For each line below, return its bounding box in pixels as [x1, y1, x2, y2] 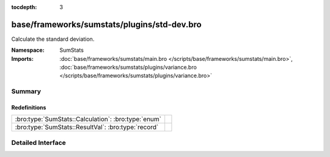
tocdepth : [11, 4, 37, 10]
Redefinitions [11, 104, 46, 111]
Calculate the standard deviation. [11, 35, 95, 43]
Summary [11, 87, 42, 96]
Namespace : [11, 46, 45, 54]
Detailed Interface [11, 138, 67, 147]
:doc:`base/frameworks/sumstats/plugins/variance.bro [59, 64, 197, 71]
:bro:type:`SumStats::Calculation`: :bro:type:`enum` [15, 115, 162, 124]
